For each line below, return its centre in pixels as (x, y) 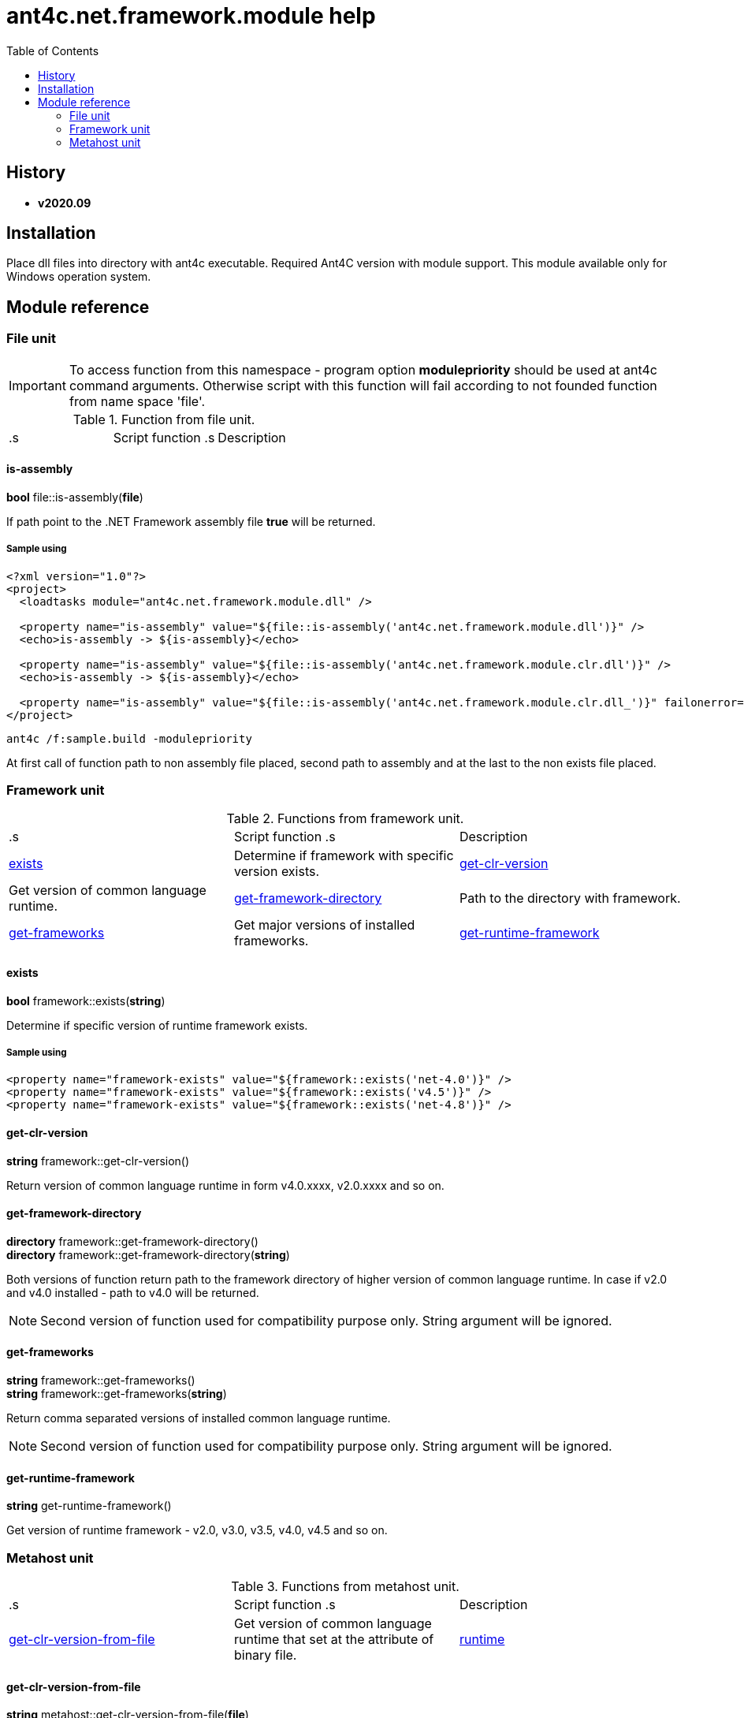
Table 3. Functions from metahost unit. (345, 1587)
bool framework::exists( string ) (86, 1001)
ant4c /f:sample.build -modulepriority (129, 738)
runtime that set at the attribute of (334, 1640)
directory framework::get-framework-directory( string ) (148, 1254)
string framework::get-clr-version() (98, 1161)
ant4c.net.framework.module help (191, 16)
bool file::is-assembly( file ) (75, 497)
